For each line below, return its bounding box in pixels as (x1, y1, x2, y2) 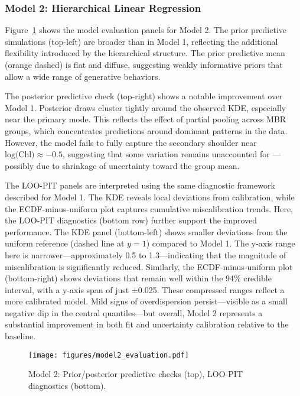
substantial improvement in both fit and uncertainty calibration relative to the (5, 318, 289, 330)
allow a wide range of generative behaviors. (5, 70, 161, 82)
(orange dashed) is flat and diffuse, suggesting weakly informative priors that (5, 59, 283, 70)
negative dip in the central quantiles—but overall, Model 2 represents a (5, 306, 263, 319)
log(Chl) (5, 151, 35, 160)
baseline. (5, 330, 36, 342)
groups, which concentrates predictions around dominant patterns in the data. (5, 124, 288, 137)
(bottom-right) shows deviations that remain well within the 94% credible (5, 272, 272, 284)
